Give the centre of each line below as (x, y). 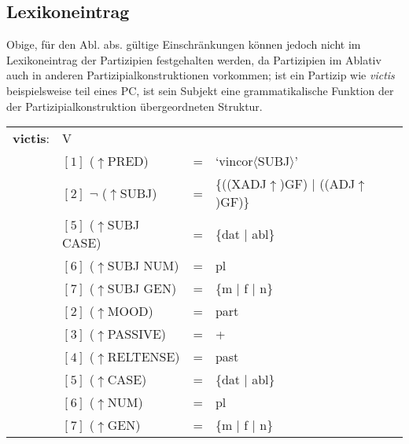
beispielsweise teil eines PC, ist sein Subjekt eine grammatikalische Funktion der (200, 90)
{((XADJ (241, 184)
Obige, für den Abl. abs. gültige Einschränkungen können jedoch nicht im (184, 44)
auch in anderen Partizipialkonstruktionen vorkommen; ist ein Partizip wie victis (201, 75)
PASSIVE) (137, 334)
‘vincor (234, 161)
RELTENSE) (144, 357)
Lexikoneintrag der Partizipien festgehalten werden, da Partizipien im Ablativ (194, 59)
